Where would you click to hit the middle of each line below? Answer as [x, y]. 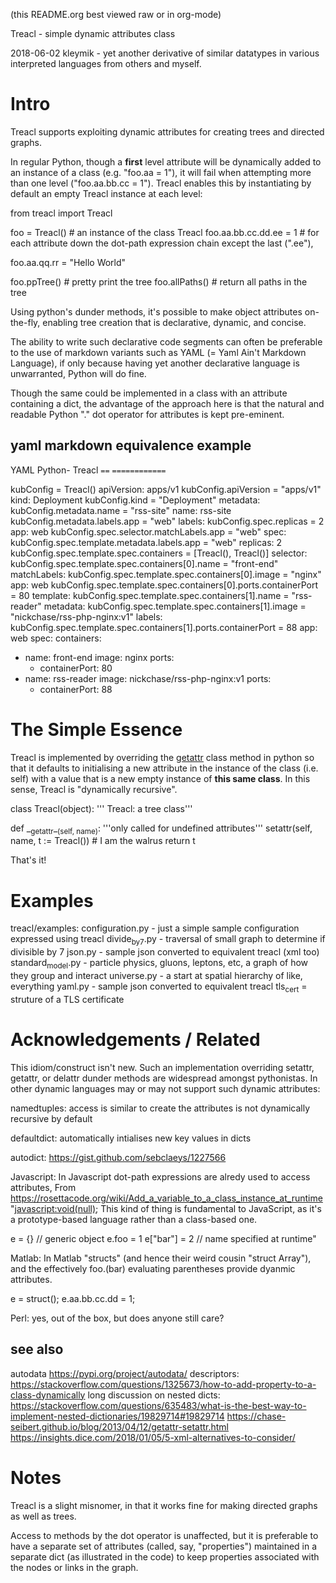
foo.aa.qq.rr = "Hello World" [68, 262]
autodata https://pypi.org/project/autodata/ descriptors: [125, 1373]
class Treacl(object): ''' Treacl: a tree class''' [101, 808]
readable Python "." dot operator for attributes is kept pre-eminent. [147, 414]
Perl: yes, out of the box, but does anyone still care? [117, 1318]
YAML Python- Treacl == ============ [88, 470]
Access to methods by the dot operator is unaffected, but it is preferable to [164, 1535]
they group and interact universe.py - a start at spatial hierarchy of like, [156, 976]
